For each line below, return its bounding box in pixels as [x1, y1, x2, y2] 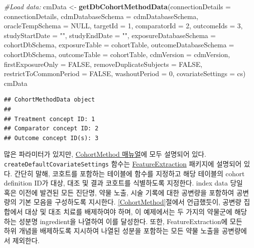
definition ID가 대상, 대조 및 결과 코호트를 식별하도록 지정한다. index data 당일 [4, 178, 243, 188]
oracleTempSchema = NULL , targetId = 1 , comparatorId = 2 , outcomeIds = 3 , [4, 21, 243, 31]
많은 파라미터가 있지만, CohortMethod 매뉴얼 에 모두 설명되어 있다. [4, 149, 207, 159]
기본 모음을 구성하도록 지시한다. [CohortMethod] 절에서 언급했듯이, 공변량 [19, 197, 242, 207]
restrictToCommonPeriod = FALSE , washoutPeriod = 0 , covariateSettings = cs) [4, 68, 246, 79]
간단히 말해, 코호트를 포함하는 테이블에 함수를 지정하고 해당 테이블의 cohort [14, 168, 245, 178]
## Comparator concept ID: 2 [4, 125, 99, 132]
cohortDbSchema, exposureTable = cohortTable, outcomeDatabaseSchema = [4, 40, 234, 50]
